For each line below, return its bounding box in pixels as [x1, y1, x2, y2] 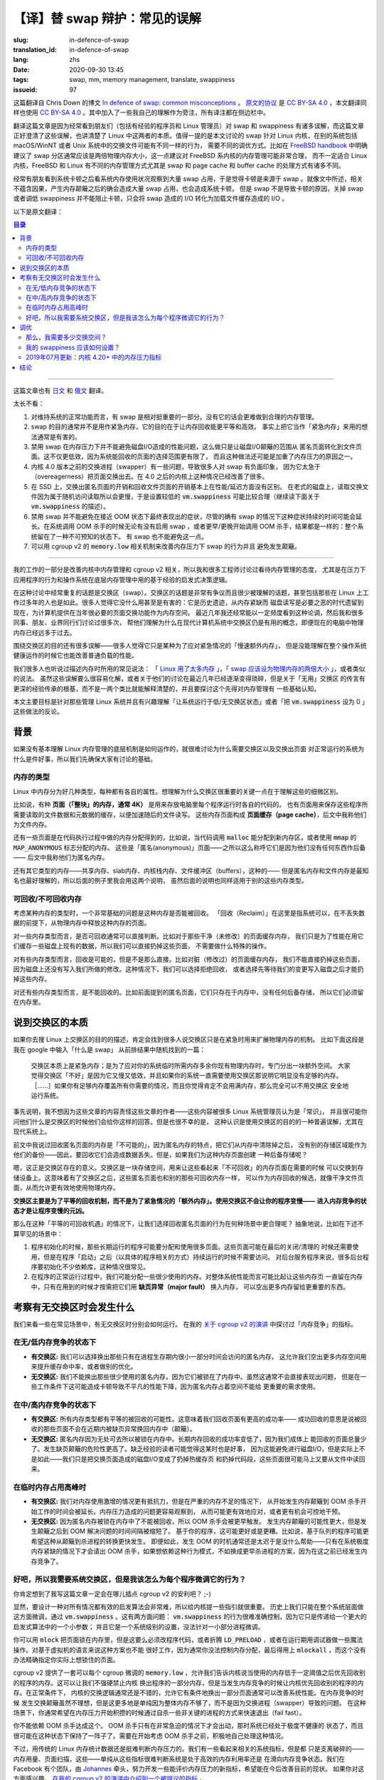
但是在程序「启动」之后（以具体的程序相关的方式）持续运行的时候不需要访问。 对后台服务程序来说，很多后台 [43, 1252, 363, 1261]
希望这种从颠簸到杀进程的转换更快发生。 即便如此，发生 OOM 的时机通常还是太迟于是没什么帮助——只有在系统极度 [31, 1536, 369, 1545]
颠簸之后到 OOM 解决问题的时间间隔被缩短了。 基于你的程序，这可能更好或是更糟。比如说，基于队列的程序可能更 [36, 1527, 369, 1536]
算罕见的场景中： [13, 1229, 63, 1238]
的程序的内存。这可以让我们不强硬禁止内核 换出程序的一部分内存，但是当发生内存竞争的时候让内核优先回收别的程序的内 [13, 1678, 364, 1687]
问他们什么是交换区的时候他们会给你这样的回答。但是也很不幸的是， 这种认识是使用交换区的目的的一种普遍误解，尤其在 [13, 1117, 364, 1126]
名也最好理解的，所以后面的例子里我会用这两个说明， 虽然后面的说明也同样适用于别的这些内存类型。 [13, 876, 308, 884]
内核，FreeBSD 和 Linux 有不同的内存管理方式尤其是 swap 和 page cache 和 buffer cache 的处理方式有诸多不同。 [13, 161, 345, 170]
